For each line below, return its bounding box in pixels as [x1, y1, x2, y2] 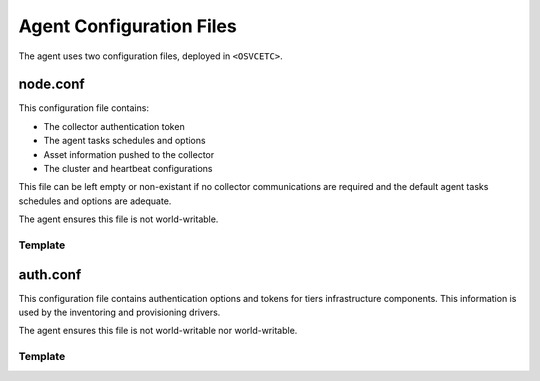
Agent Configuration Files [18, 15, 237, 37]
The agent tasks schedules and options [43, 135, 206, 147]
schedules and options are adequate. [18, 195, 172, 207]
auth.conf [18, 266, 82, 283]
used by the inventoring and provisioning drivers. [18, 306, 221, 319]
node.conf [18, 76, 85, 93]
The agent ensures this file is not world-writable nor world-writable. [18, 325, 298, 337]
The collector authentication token [43, 120, 185, 132]
